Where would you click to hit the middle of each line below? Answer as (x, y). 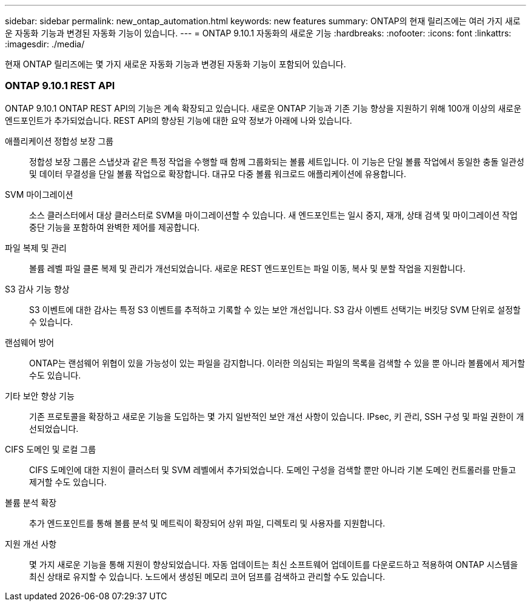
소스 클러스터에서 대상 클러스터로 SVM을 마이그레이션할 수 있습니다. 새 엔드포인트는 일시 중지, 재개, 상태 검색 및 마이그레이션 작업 (273, 215)
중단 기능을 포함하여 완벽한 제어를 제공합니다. (115, 227)
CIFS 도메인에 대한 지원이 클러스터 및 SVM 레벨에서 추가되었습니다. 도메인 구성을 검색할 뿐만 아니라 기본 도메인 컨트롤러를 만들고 (273, 470)
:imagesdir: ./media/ (45, 44)
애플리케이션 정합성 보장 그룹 (59, 141)
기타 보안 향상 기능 (40, 396)
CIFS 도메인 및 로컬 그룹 (51, 449)
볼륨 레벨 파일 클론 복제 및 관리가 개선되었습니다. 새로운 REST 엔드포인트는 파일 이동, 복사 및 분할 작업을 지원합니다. (247, 268)
